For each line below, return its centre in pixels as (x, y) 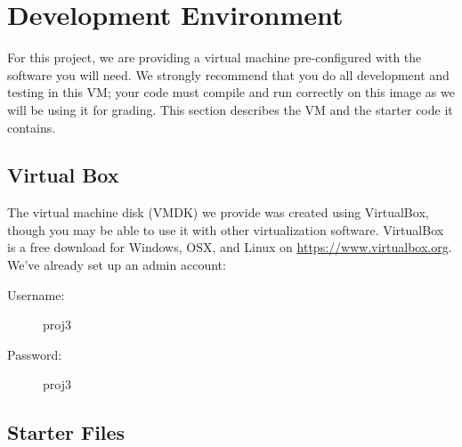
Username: (36, 294)
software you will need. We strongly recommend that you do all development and (228, 74)
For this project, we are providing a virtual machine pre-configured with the (215, 57)
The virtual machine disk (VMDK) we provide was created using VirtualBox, (218, 212)
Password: (35, 354)
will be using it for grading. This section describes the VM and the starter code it (230, 109)
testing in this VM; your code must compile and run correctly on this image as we (231, 92)
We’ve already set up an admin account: (117, 265)
